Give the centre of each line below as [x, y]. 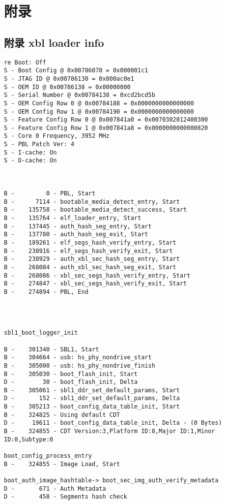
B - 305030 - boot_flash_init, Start [71, 374]
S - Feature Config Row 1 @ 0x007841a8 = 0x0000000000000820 [106, 128]
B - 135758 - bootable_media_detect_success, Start [96, 210]
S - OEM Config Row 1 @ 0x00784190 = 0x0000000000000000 [99, 111]
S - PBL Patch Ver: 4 [39, 144]
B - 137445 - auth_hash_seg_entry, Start [78, 226]
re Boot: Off [25, 62]
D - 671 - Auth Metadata [55, 488]
